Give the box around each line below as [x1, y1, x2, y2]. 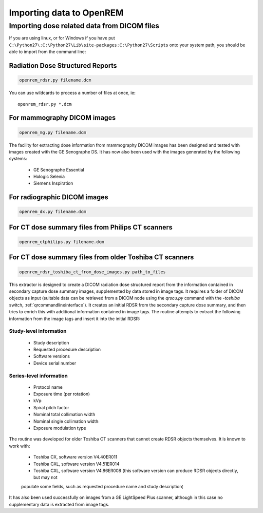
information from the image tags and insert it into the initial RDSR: [9, 316, 140, 322]
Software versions [33, 353, 70, 359]
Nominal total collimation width [33, 412, 95, 418]
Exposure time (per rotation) [33, 391, 90, 397]
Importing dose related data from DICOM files [9, 21, 159, 30]
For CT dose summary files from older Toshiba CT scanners [9, 253, 194, 262]
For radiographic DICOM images [9, 193, 109, 202]
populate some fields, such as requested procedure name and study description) [21, 483, 184, 489]
